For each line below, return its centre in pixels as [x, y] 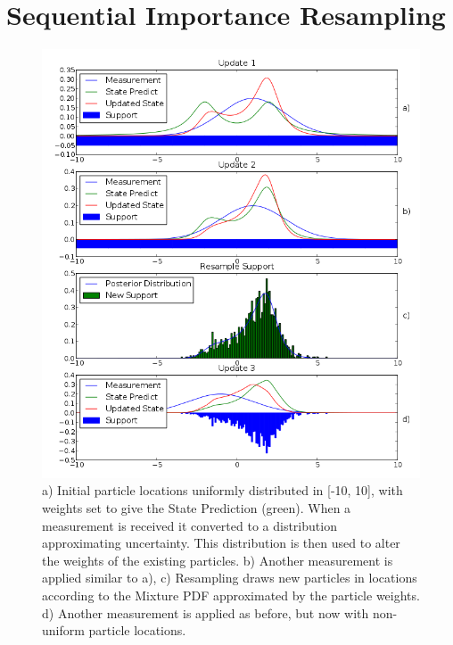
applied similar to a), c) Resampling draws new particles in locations [230, 578]
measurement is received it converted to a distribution [189, 525]
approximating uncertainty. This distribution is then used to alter [221, 543]
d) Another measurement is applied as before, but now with [206, 612]
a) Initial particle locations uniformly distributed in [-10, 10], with [222, 490]
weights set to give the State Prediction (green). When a [197, 507]
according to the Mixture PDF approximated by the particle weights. [231, 595]
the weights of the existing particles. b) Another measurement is [218, 560]
